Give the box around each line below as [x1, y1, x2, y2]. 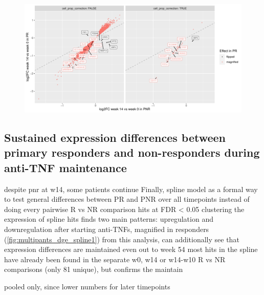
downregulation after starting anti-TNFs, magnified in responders [4, 223, 209, 234]
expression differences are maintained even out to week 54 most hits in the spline [4, 244, 258, 255]
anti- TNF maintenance [4, 159, 127, 175]
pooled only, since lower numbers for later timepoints [4, 281, 170, 291]
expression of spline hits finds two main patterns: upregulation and [4, 214, 213, 224]
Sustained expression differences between [4, 129, 226, 145]
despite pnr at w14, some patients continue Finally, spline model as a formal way [4, 183, 258, 194]
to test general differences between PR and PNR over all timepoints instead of [4, 194, 250, 204]
